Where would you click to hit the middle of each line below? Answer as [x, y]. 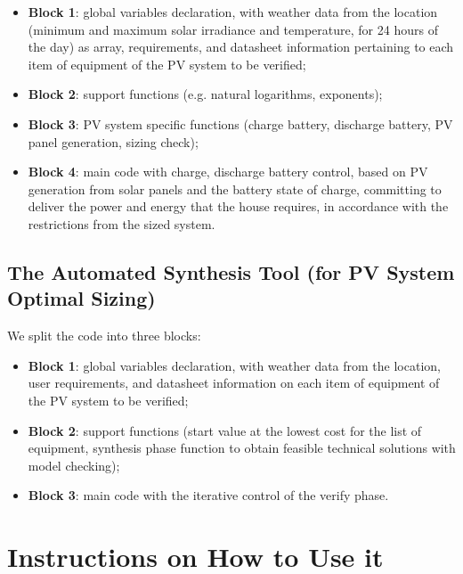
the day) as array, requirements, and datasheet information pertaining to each [241, 47]
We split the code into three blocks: [104, 336]
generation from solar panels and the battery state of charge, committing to [235, 189]
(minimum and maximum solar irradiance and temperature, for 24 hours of [233, 29]
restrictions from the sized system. [122, 223]
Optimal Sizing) [81, 298]
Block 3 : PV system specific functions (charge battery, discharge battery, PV [240, 123]
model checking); [74, 465]
